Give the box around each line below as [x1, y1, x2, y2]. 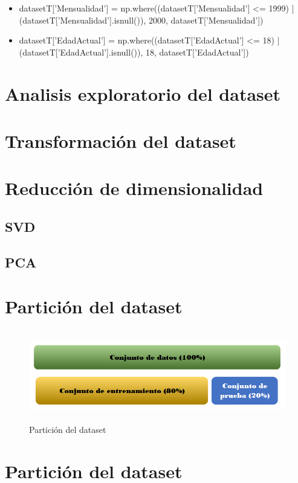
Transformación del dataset [5, 128, 236, 153]
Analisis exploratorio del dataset [5, 81, 281, 106]
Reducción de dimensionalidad [5, 176, 264, 200]
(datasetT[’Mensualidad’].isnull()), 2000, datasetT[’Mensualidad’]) [19, 13, 264, 26]
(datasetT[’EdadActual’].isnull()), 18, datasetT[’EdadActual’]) [19, 45, 249, 58]
